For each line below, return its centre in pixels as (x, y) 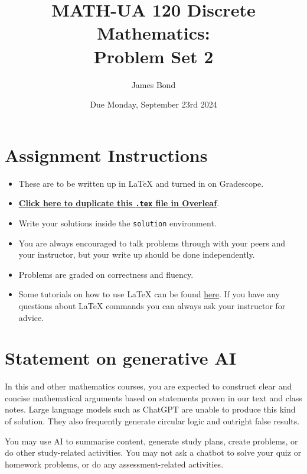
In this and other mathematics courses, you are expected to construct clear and (148, 386)
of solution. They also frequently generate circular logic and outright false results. (152, 421)
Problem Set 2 (153, 56)
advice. (31, 317)
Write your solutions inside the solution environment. (117, 223)
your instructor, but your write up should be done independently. (137, 254)
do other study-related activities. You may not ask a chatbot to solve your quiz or (153, 452)
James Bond (153, 84)
